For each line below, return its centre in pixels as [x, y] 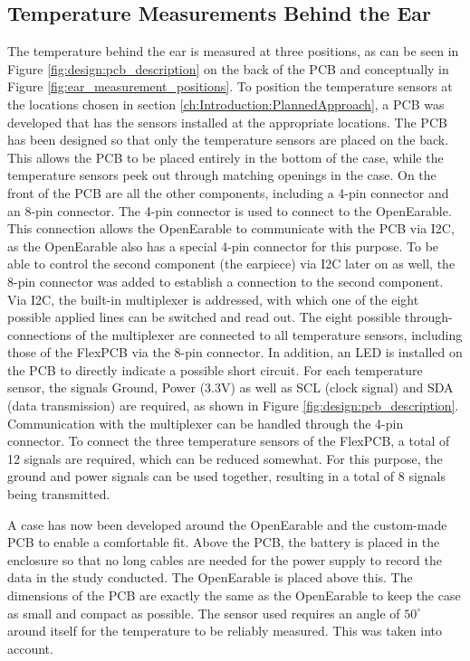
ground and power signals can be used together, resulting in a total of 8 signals [227, 476]
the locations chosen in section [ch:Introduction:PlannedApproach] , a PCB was [226, 104]
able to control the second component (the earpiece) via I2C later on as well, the [231, 264]
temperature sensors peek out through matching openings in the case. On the [222, 175]
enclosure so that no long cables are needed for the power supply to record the [225, 559]
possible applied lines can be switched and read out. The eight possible [204, 317]
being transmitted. [59, 494]
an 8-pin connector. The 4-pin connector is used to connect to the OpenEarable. [230, 210]
